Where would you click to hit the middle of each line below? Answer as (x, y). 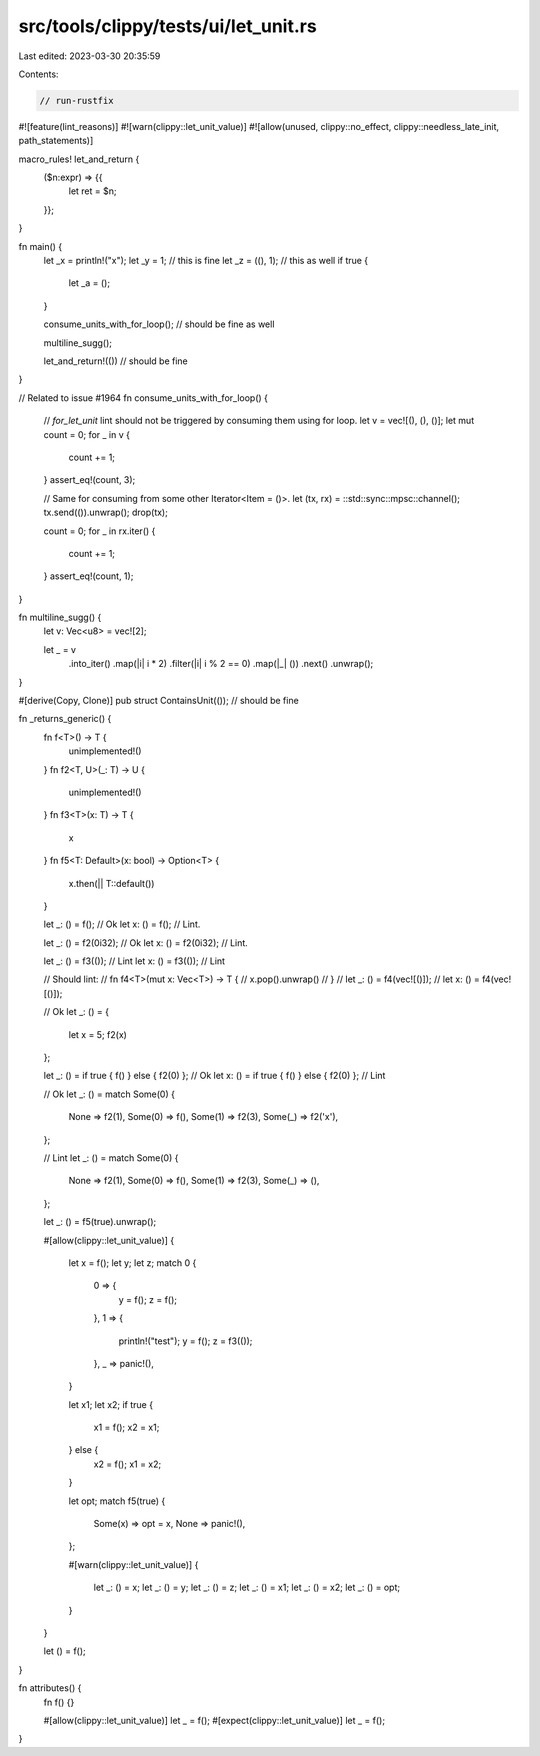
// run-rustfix (76, 100)
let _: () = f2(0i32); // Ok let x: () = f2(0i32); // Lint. (146, 942)
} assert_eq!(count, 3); (89, 480)
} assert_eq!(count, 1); (88, 576)
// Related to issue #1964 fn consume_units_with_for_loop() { (143, 397)
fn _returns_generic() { (65, 719)
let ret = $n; (92, 191)
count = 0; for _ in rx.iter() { (99, 531)
